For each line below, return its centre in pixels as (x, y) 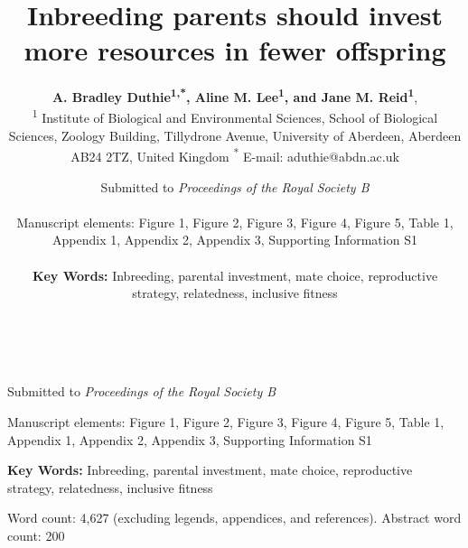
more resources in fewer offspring (235, 50)
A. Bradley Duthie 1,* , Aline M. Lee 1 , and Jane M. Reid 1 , (235, 95)
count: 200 (36, 535)
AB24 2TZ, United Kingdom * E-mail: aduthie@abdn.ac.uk (235, 155)
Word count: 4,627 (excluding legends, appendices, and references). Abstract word (234, 518)
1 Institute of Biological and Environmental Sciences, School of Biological (235, 116)
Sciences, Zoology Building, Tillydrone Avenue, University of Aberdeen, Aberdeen (235, 135)
